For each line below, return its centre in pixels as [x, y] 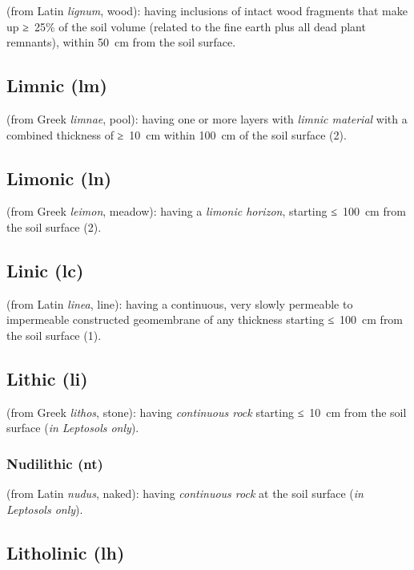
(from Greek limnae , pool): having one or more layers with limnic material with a [207, 118]
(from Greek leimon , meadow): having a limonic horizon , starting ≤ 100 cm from [206, 211]
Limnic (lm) [57, 85]
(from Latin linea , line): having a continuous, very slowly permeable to [180, 303]
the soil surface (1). [54, 335]
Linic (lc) [45, 270]
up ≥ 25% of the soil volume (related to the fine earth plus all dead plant [186, 26]
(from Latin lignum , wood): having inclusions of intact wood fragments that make [207, 10]
